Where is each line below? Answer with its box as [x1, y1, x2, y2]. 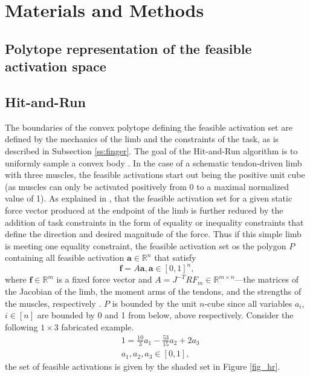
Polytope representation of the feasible [5, 39, 252, 57]
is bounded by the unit [112, 297, 197, 309]
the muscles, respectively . [5, 297, 102, 309]
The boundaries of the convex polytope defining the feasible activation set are [5, 120, 292, 133]
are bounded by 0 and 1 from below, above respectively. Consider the [37, 309, 294, 321]
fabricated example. [61, 320, 134, 333]
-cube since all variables [204, 297, 292, 309]
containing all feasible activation [5, 251, 124, 264]
